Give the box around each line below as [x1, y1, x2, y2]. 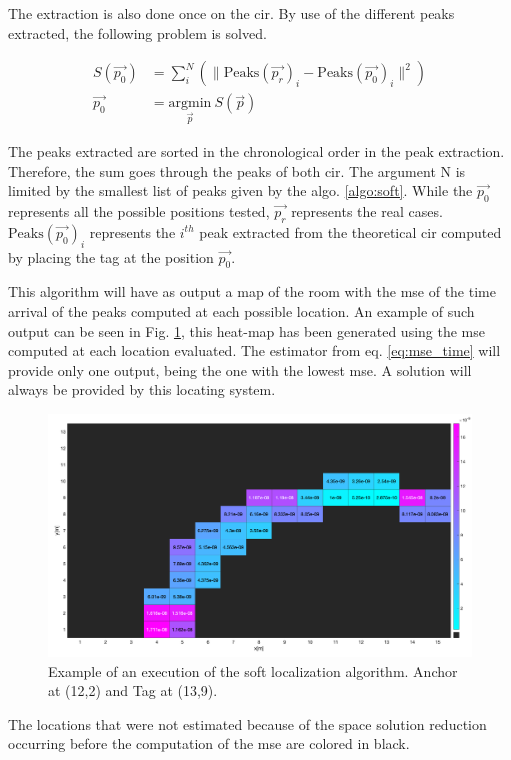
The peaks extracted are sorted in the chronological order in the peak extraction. [8, 141, 505, 162]
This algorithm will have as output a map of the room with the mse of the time [8, 281, 496, 302]
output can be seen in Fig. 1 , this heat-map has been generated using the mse [8, 320, 486, 341]
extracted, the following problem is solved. [8, 22, 267, 43]
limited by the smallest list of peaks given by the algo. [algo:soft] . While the [8, 180, 473, 201]
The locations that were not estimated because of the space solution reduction [8, 713, 487, 734]
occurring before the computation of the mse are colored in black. [8, 733, 410, 754]
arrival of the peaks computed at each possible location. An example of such [8, 301, 475, 321]
